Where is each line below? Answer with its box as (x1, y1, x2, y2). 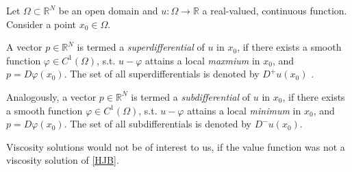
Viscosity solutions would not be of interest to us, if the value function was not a (6, 139, 345, 153)
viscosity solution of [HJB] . (6, 153, 119, 167)
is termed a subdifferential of (131, 89, 251, 103)
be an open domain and (58, 3, 158, 17)
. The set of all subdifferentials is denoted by (64, 116, 251, 131)
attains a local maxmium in (145, 53, 260, 67)
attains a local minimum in (187, 103, 301, 117)
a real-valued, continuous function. (202, 3, 347, 17)
